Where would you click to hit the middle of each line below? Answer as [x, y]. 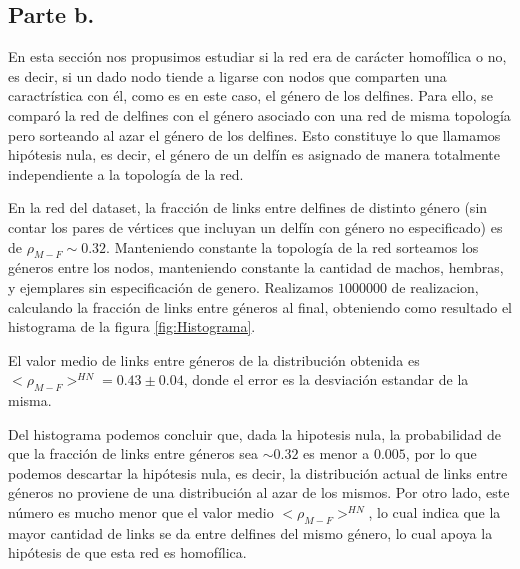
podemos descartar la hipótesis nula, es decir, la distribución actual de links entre [258, 472]
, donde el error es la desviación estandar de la [326, 379]
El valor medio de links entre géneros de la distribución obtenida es [214, 359]
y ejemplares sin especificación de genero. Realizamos [171, 286]
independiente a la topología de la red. [126, 173]
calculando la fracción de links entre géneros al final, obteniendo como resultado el [260, 306]
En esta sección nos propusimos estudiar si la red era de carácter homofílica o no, [257, 56]
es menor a [336, 453]
